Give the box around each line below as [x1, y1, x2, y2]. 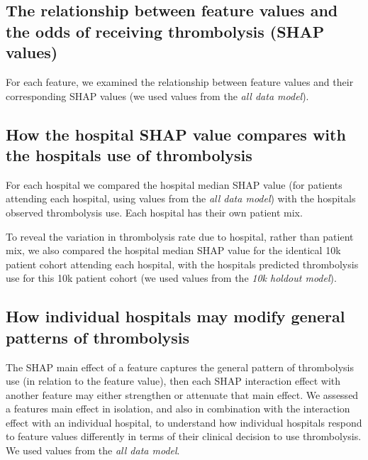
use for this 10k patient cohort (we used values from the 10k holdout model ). [6, 270, 337, 285]
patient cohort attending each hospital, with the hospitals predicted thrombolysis [6, 256, 359, 271]
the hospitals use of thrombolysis [6, 143, 252, 165]
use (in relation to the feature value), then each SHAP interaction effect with [6, 373, 341, 388]
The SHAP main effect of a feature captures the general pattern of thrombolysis [6, 359, 354, 374]
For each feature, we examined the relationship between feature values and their [6, 74, 354, 89]
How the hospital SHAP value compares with [6, 123, 346, 145]
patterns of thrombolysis [6, 326, 190, 348]
